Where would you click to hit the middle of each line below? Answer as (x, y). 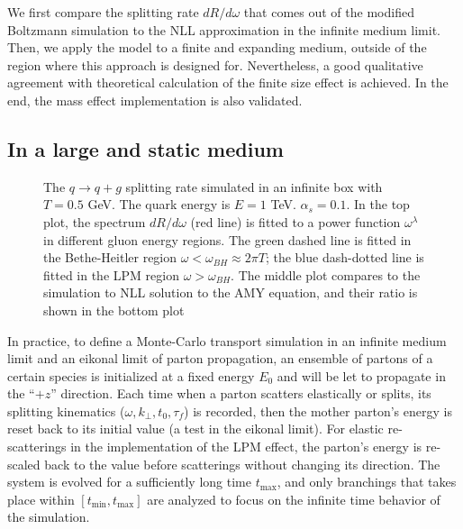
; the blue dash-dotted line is (345, 257)
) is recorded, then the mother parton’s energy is (318, 410)
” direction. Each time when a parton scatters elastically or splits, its (241, 393)
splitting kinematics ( (66, 410)
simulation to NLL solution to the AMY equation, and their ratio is (231, 292)
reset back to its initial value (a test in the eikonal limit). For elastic (195, 429)
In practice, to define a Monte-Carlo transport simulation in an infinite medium (227, 340)
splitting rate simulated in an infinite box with (254, 186)
